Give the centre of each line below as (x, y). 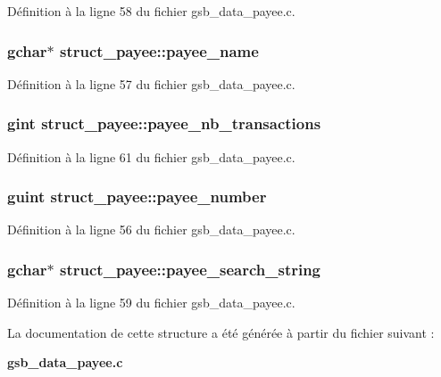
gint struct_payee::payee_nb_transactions (164, 123)
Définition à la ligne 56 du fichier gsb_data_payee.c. (151, 229)
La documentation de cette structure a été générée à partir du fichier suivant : (221, 332)
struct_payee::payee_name (159, 50)
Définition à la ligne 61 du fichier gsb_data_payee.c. (151, 156)
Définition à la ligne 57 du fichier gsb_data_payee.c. (151, 83)
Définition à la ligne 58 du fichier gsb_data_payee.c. (151, 11)
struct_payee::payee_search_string (191, 269)
